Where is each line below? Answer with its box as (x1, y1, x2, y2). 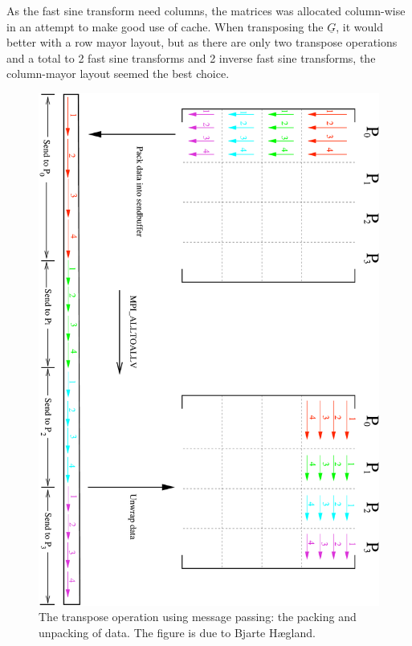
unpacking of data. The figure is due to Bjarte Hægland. (39, 624, 316, 640)
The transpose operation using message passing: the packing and (39, 608, 357, 625)
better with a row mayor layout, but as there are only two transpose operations (6, 34, 398, 51)
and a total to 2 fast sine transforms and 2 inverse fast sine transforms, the (6, 49, 376, 66)
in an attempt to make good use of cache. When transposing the (6, 18, 324, 35)
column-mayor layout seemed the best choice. (6, 65, 230, 82)
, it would (336, 18, 384, 35)
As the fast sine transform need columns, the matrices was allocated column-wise (6, 2, 406, 18)
